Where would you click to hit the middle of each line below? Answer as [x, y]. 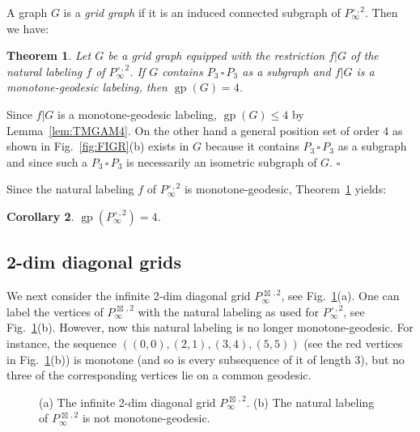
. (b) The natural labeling [310, 402]
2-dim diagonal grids [94, 262]
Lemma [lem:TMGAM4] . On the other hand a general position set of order [193, 130]
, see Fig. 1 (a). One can [340, 296]
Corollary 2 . [40, 216]
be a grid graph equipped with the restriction [216, 55]
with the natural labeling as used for [228, 311]
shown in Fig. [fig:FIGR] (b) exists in [98, 146]
